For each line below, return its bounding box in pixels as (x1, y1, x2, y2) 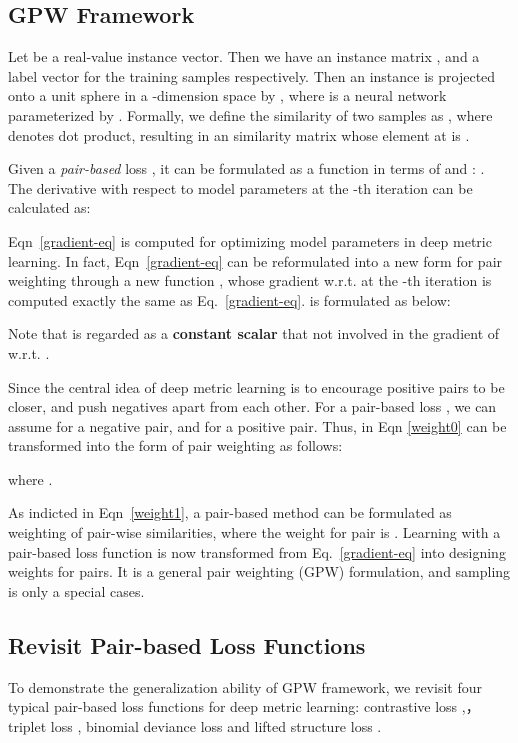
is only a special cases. (8, 580, 145, 601)
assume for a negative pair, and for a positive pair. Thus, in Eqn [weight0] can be (8, 415, 507, 436)
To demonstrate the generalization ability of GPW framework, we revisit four (8, 676, 482, 697)
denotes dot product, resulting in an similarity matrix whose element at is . (8, 124, 470, 145)
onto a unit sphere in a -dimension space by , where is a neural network (8, 85, 447, 106)
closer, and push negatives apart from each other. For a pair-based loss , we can (8, 396, 497, 417)
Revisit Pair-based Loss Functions (8, 629, 366, 660)
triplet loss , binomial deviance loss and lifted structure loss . (8, 715, 382, 736)
